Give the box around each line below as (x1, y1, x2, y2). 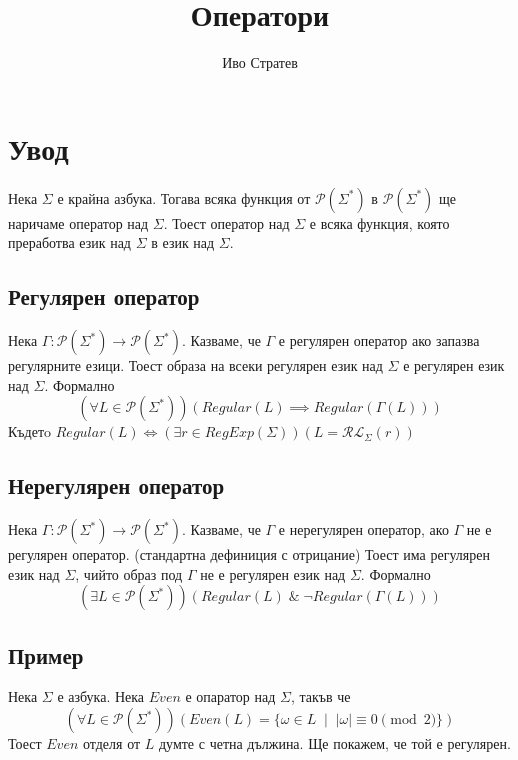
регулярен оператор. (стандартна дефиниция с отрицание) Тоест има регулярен (8, 544, 490, 565)
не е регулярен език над (200, 563, 346, 584)
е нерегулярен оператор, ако (278, 519, 449, 540)
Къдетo (8, 421, 52, 442)
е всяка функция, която (309, 212, 450, 233)
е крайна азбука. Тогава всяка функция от (57, 187, 311, 208)
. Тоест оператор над (163, 212, 290, 233)
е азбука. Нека (57, 686, 145, 707)
